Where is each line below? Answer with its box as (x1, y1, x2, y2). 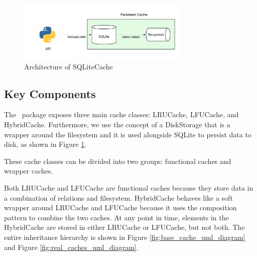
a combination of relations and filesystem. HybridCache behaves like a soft (4, 192, 233, 203)
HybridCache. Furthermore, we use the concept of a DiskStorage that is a (4, 119, 230, 129)
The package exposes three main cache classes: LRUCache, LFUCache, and (4, 109, 239, 120)
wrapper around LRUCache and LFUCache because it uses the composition (4, 202, 237, 213)
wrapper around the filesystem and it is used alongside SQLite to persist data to (4, 129, 251, 139)
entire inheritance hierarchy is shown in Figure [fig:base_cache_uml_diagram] (4, 231, 245, 242)
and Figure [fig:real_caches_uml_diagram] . (4, 241, 139, 252)
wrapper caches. (4, 165, 53, 176)
